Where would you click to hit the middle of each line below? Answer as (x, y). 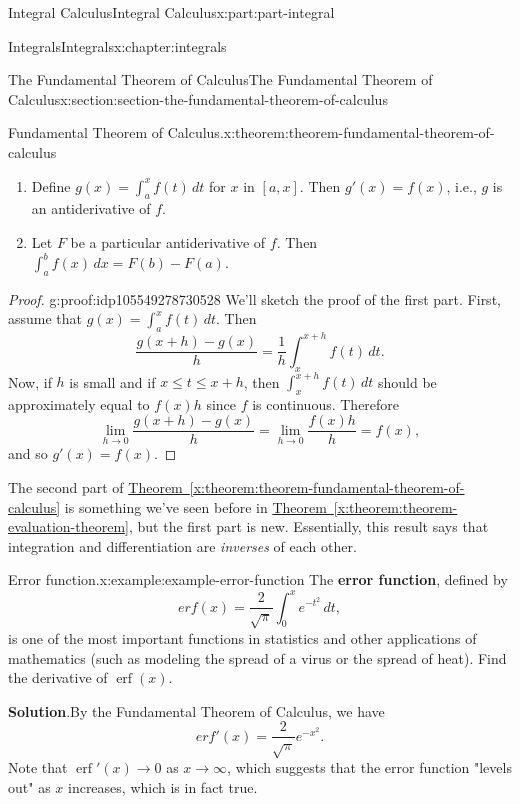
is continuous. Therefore (326, 403)
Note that (38, 767)
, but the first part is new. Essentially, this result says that (309, 526)
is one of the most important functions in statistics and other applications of (242, 637)
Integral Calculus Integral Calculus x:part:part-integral (171, 12)
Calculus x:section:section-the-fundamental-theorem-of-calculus (198, 98)
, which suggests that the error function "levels (369, 767)
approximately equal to (79, 403)
